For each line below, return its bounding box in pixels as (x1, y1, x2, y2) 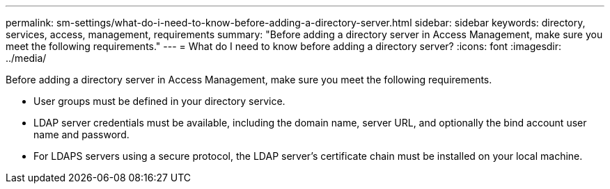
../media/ (6, 52, 47, 64)
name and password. (33, 129, 130, 140)
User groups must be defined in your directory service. (33, 95, 286, 107)
